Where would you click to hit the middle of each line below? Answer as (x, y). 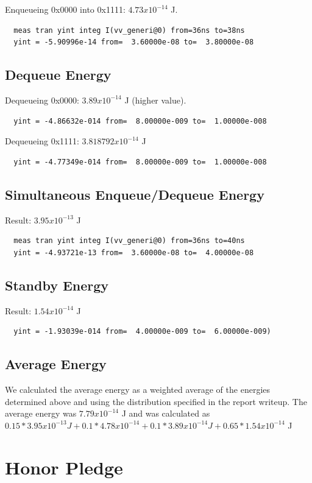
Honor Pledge (64, 467)
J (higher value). (155, 100)
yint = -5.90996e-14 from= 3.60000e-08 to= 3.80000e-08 (134, 42)
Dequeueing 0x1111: (42, 141)
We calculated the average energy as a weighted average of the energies (138, 389)
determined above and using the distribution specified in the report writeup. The (156, 401)
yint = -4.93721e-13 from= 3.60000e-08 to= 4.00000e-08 (134, 252)
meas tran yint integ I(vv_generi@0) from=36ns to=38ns (129, 30)
